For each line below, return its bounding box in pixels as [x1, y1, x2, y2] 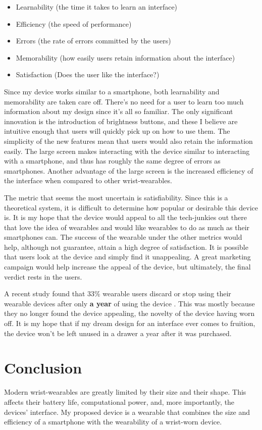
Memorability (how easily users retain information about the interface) [16, 52, 235, 63]
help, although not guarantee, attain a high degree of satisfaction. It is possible [4, 241, 248, 252]
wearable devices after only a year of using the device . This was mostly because [4, 298, 255, 308]
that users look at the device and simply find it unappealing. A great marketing [4, 251, 251, 262]
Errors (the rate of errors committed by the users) [16, 35, 171, 46]
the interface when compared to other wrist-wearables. [4, 175, 172, 186]
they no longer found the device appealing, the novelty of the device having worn [4, 308, 255, 318]
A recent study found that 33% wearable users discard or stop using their [4, 288, 231, 299]
